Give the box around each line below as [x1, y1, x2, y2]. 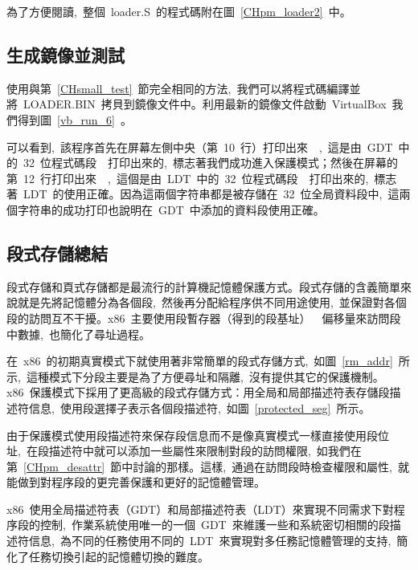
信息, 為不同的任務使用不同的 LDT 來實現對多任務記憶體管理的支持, [28, 532, 391, 549]
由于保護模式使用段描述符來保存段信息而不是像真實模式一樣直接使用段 [6, 426, 378, 443]
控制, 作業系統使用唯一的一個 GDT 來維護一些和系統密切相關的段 [39, 516, 390, 533]
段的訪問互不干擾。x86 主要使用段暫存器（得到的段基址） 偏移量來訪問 [6, 309, 390, 326]
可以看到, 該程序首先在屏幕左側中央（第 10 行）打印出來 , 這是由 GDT [6, 138, 393, 155]
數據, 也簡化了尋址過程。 [17, 325, 150, 342]
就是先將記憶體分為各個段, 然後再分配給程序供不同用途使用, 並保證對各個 [17, 294, 407, 311]
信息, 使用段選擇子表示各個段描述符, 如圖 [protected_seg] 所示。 [28, 399, 371, 416]
